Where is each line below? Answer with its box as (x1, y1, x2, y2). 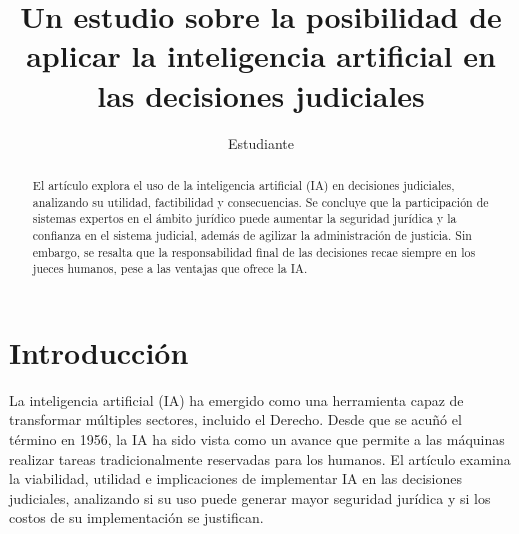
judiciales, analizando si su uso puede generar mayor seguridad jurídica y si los (9, 487, 491, 508)
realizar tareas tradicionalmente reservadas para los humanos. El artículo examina (9, 448, 511, 469)
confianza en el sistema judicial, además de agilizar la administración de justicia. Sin (32, 226, 472, 243)
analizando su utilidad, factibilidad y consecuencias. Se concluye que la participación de (32, 193, 489, 210)
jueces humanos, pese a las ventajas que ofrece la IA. (32, 260, 308, 277)
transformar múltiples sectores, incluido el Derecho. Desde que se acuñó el (9, 409, 462, 430)
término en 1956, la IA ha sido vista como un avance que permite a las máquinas (9, 428, 505, 449)
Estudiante (227, 132, 294, 153)
